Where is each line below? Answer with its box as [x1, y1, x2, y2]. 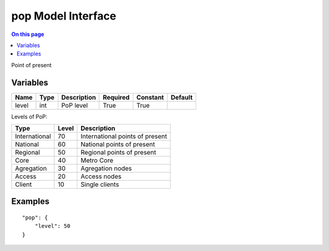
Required [102, 93, 130, 101]
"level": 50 [34, 223, 71, 230]
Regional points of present [80, 148, 157, 157]
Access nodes [80, 172, 122, 181]
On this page [11, 31, 44, 38]
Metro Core [80, 156, 114, 165]
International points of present [80, 132, 168, 140]
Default [171, 93, 193, 101]
